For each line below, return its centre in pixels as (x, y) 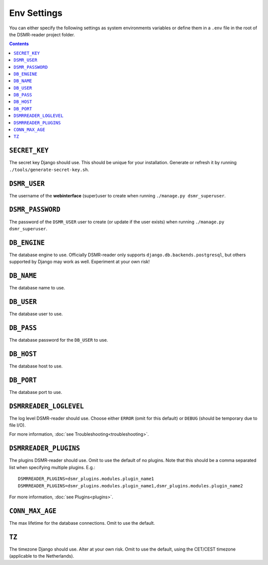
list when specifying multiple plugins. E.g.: (52, 467)
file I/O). (17, 425)
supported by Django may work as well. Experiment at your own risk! (79, 262)
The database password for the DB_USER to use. (59, 340)
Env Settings (36, 13)
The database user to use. (36, 314)
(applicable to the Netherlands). (42, 556)
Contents (19, 44)
